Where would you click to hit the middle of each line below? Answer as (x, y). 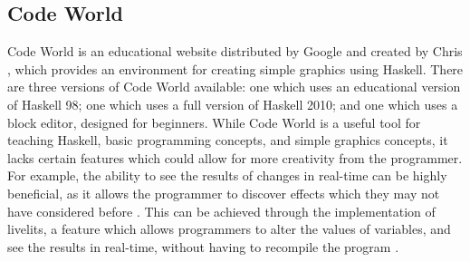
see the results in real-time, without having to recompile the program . (203, 246)
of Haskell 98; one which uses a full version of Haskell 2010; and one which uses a (233, 104)
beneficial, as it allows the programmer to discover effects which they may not (224, 193)
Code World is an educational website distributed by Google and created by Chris (235, 51)
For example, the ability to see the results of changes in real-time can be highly (227, 175)
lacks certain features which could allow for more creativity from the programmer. (235, 157)
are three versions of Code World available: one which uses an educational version (234, 87)
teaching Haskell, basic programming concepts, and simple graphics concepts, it (228, 140)
